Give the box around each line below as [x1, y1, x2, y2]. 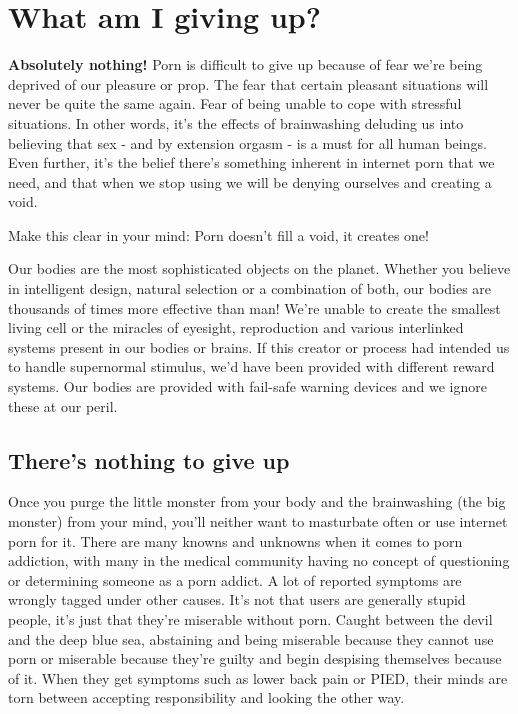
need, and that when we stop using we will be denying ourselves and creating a [8, 171, 492, 192]
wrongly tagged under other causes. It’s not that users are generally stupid [8, 589, 466, 610]
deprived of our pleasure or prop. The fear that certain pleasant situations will [8, 73, 489, 94]
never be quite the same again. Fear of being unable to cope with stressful [8, 93, 462, 114]
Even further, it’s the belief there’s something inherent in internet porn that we [8, 152, 495, 173]
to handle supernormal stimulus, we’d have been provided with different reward [8, 356, 495, 377]
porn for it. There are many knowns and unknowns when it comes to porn [8, 530, 463, 551]
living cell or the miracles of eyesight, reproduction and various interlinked [8, 317, 464, 338]
